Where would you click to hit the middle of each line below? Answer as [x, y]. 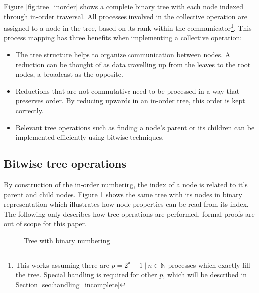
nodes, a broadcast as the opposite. [69, 74]
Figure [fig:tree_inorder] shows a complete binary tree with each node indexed [124, 6]
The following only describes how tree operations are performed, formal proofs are [129, 214]
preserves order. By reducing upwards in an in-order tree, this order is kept [130, 100]
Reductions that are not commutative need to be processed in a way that [128, 90]
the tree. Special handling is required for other [86, 274]
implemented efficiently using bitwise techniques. [90, 137]
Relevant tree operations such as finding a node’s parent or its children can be [135, 127]
